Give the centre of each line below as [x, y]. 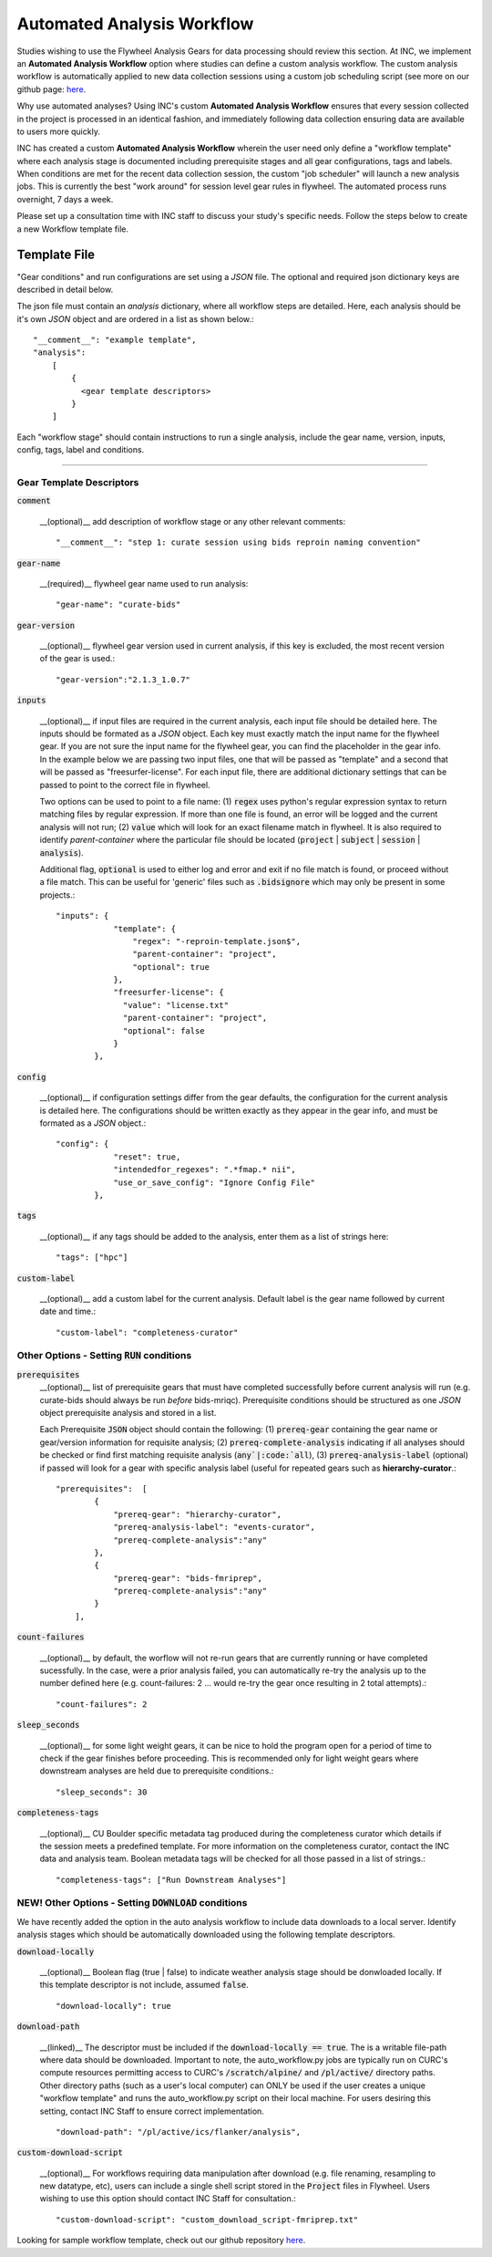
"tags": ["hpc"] [92, 1258]
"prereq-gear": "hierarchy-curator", [198, 1514]
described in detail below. [65, 289]
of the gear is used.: [77, 659]
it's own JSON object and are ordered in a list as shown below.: [135, 318]
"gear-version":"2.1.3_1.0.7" [123, 679]
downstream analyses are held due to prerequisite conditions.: [157, 1771]
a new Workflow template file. [73, 229]
